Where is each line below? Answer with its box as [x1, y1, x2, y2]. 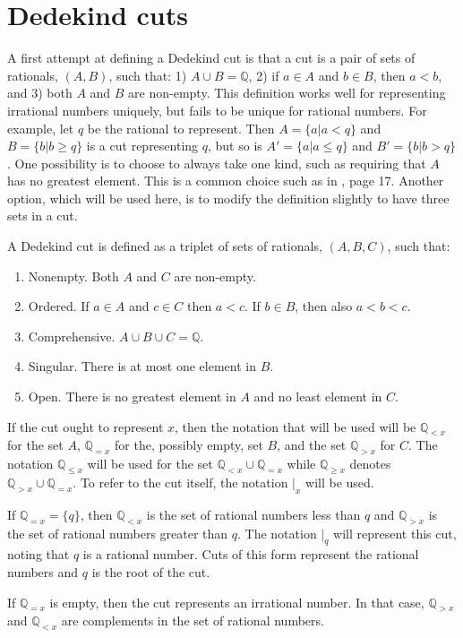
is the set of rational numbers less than [146, 504, 361, 523]
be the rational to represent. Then [87, 118, 275, 137]
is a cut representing [86, 136, 199, 155]
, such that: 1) [108, 65, 187, 84]
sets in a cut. [7, 206, 78, 225]
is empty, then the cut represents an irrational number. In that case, [49, 592, 424, 611]
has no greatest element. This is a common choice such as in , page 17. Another [7, 171, 444, 190]
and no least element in [253, 387, 382, 406]
